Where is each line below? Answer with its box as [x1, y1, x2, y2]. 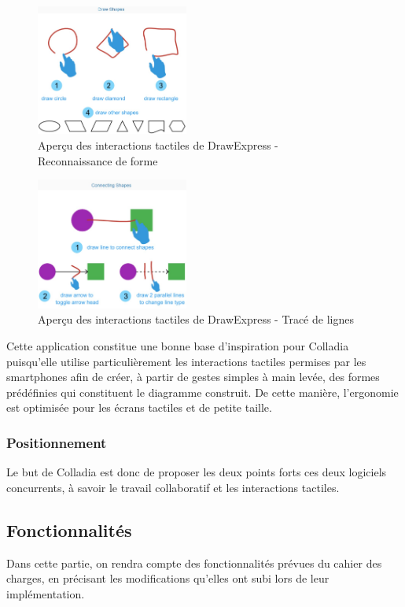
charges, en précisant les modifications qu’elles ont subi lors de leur [6, 570, 330, 587]
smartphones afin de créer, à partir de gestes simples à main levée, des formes [6, 368, 380, 385]
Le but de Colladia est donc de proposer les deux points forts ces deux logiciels [6, 464, 387, 480]
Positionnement [6, 432, 107, 452]
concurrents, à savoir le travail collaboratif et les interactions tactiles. [6, 479, 340, 495]
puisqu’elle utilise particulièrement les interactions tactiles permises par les [6, 353, 366, 369]
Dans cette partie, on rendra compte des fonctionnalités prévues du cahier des [6, 554, 382, 571]
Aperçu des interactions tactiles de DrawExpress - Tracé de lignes [38, 311, 354, 328]
